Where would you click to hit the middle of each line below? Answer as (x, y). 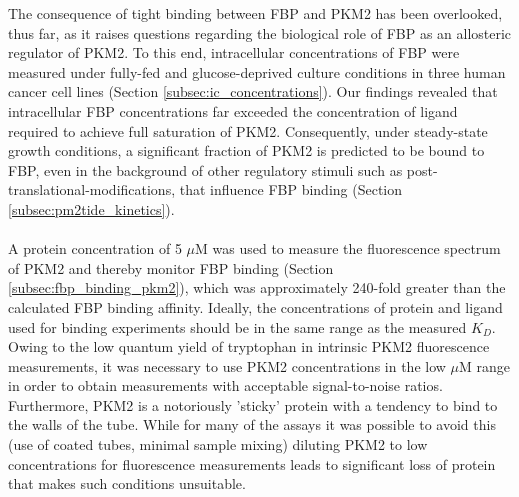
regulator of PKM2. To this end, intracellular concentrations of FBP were (234, 52)
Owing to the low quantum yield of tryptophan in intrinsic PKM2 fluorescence (249, 346)
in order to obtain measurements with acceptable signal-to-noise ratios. (225, 385)
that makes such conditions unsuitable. (127, 483)
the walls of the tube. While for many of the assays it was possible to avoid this (252, 424)
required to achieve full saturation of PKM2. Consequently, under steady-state (248, 130)
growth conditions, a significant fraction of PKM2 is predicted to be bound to (246, 150)
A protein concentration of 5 (95, 248)
